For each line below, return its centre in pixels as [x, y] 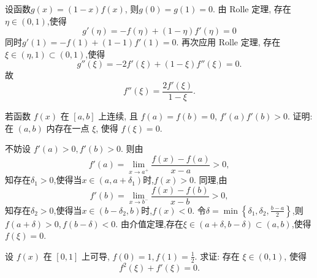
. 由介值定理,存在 [149, 223]
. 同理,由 [211, 180]
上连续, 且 [118, 116]
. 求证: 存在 [217, 256]
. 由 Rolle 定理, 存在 [252, 9]
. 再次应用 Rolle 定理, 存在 [228, 42]
